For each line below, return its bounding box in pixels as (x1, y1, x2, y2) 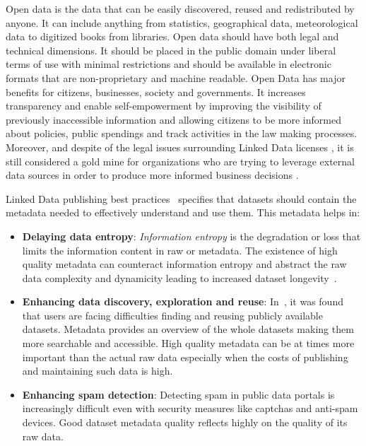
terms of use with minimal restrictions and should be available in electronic (6, 57, 331, 71)
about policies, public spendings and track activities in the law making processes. (6, 126, 358, 141)
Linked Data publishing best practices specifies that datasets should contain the (6, 191, 357, 206)
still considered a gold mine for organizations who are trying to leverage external (6, 153, 355, 168)
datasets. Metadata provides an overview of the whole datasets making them (22, 322, 354, 336)
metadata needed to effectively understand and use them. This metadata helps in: (6, 205, 360, 220)
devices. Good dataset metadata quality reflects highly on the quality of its (22, 415, 348, 430)
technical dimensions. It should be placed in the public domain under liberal (6, 42, 336, 57)
